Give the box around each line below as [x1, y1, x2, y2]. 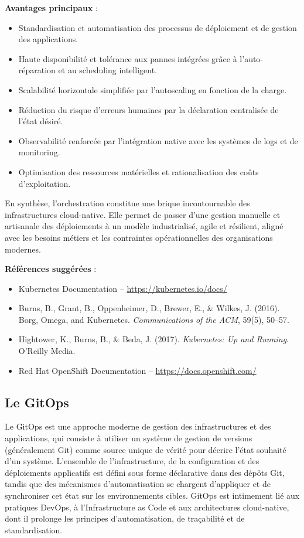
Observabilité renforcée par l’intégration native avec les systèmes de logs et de [18, 134, 298, 147]
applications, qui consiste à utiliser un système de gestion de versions [5, 432, 252, 444]
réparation [18, 64, 56, 76]
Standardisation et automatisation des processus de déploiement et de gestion [18, 21, 297, 33]
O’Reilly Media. [18, 345, 76, 357]
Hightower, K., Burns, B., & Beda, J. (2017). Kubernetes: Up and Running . [18, 333, 289, 345]
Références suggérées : [5, 263, 97, 275]
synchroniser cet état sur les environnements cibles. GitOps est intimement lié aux [5, 489, 300, 502]
